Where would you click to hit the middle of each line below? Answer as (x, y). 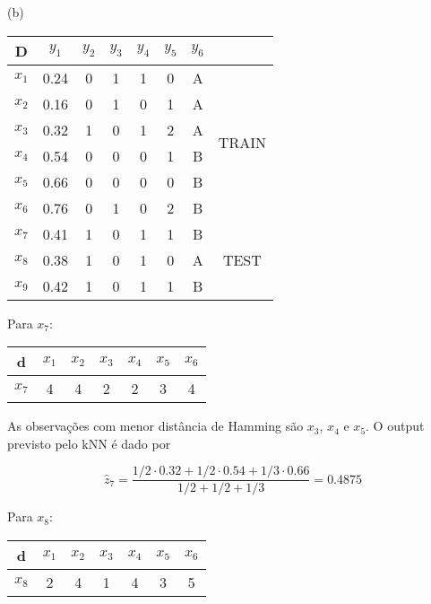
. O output (395, 426)
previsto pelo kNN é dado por (89, 443)
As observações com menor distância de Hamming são (155, 426)
